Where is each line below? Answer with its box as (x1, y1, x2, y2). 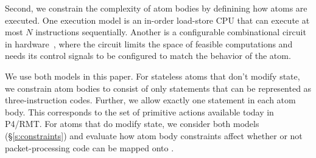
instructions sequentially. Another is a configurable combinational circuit (35, 26, 306, 38)
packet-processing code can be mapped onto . (5, 141, 174, 154)
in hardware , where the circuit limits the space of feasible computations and (5, 37, 293, 50)
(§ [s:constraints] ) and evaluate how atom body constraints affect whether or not (5, 129, 303, 142)
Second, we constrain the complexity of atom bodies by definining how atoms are (5, 2, 307, 14)
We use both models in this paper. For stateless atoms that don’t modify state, (5, 69, 300, 82)
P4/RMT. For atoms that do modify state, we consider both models (5, 117, 259, 130)
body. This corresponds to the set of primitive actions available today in (5, 105, 274, 118)
